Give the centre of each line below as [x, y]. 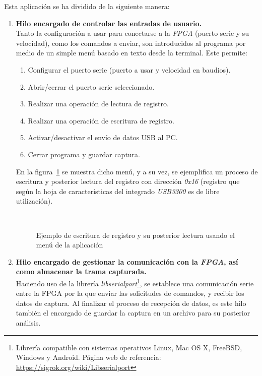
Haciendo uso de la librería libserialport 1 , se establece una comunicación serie [135, 282]
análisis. [28, 322]
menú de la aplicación [70, 245]
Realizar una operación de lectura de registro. [98, 104]
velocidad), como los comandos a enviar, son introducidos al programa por [131, 43]
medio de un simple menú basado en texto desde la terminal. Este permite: [132, 53]
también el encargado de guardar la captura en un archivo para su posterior [133, 313]
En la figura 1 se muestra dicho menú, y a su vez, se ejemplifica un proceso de [137, 171]
